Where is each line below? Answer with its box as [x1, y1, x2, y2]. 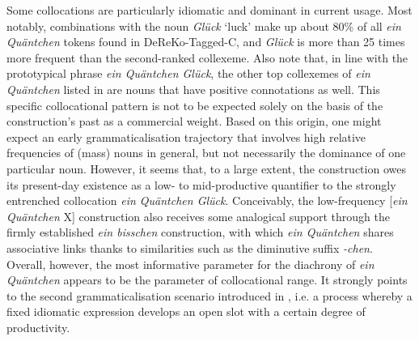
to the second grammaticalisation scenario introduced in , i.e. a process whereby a [6, 287, 413, 304]
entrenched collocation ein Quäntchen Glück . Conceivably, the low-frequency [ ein [6, 192, 408, 209]
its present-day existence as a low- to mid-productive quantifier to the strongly [6, 176, 396, 193]
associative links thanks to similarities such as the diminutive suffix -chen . [6, 239, 373, 256]
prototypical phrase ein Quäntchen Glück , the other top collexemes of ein [6, 65, 370, 82]
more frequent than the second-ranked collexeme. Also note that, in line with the [6, 49, 408, 66]
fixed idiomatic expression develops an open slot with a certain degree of [6, 303, 366, 320]
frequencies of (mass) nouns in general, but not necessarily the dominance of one [6, 144, 406, 161]
